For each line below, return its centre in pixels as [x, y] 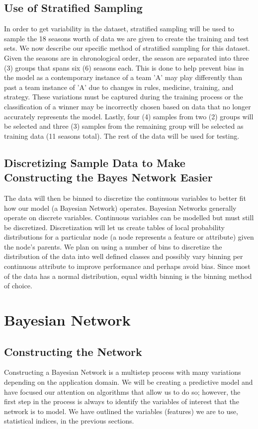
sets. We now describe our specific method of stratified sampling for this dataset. [127, 48]
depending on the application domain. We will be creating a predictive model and [129, 382]
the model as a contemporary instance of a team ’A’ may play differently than [123, 77]
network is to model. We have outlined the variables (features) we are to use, [121, 411]
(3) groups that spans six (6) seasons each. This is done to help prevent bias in [124, 67]
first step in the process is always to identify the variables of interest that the [122, 401]
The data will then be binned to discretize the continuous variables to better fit [125, 198]
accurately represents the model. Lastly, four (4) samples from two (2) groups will [129, 116]
